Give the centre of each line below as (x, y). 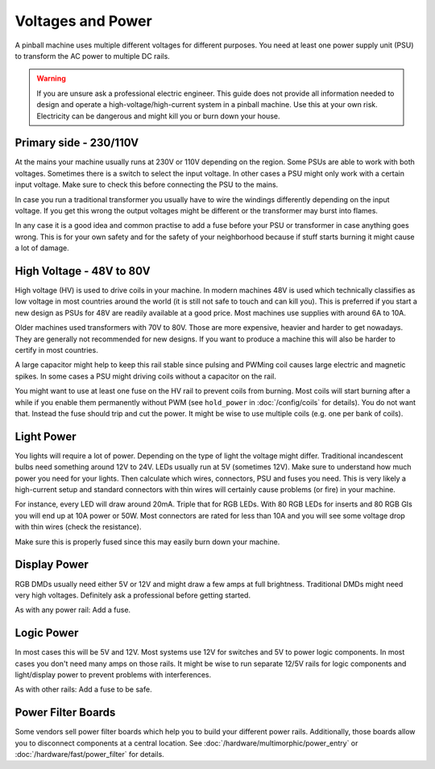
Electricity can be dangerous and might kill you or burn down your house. (158, 116)
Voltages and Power (83, 21)
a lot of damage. (42, 248)
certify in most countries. (56, 350)
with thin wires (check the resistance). (78, 527)
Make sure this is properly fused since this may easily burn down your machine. (147, 542)
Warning (51, 79)
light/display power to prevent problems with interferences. (113, 674)
